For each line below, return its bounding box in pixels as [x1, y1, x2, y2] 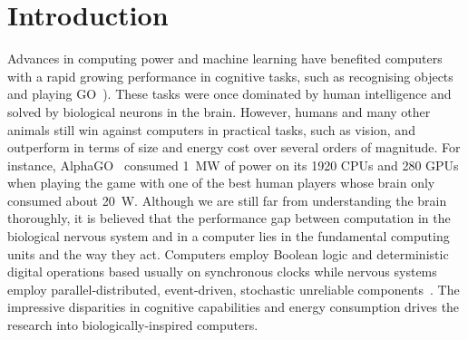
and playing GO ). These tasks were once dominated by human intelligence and [7, 84, 452, 103]
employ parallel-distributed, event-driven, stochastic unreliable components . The [7, 279, 460, 298]
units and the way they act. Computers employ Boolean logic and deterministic [7, 244, 449, 263]
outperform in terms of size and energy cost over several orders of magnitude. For [7, 138, 461, 157]
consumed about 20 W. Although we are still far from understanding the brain [7, 190, 447, 209]
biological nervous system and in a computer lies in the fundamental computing [7, 227, 450, 246]
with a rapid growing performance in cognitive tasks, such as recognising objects [7, 66, 453, 85]
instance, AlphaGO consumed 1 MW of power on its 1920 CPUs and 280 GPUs [7, 155, 459, 174]
